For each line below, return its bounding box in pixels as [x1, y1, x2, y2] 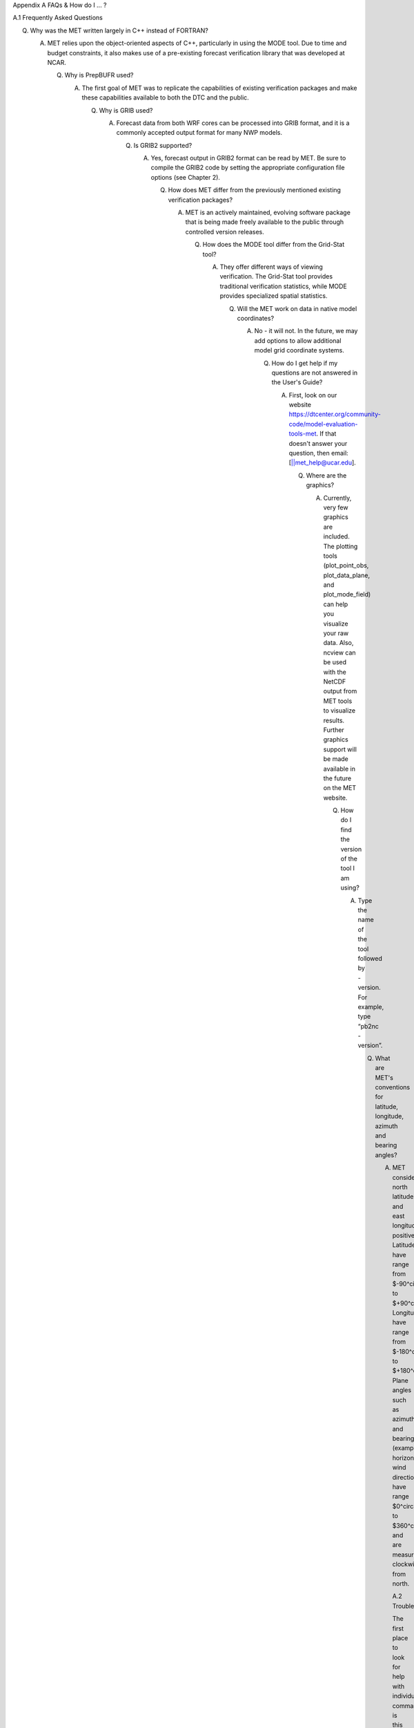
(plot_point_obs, [323, 561, 369, 570]
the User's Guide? [271, 378, 323, 386]
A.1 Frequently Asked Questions [12, 14, 103, 22]
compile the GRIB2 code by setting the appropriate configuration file [150, 163, 345, 172]
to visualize [323, 706, 356, 715]
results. [323, 716, 345, 724]
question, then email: [288, 449, 348, 458]
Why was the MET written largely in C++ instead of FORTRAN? [30, 26, 208, 35]
